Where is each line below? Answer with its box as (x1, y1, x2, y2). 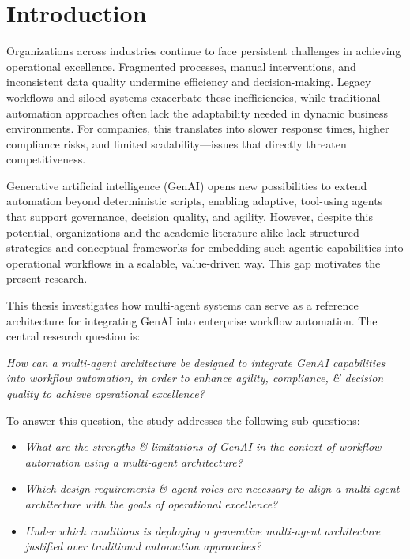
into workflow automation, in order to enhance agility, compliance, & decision (6, 370, 384, 386)
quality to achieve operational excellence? (6, 385, 205, 401)
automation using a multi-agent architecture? (24, 453, 243, 470)
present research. (6, 270, 88, 287)
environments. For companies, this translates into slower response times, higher (6, 120, 389, 137)
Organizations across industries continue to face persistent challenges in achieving (6, 43, 401, 59)
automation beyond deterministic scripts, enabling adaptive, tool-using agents (6, 193, 383, 209)
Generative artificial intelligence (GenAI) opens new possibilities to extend (6, 177, 367, 193)
